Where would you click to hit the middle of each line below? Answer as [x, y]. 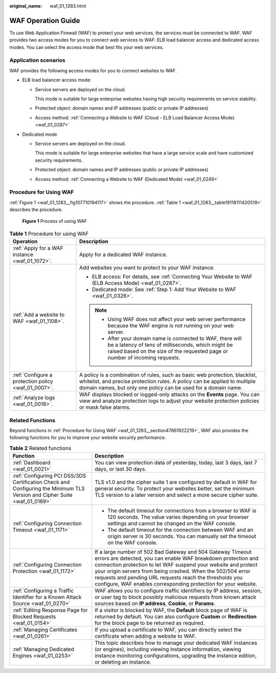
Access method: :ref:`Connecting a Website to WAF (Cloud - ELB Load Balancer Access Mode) [135, 117]
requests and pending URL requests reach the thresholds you [169, 578]
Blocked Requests [34, 617]
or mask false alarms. [105, 407]
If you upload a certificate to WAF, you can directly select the [168, 630]
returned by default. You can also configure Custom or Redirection [176, 617]
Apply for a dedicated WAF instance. [123, 255]
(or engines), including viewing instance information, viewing [168, 649]
